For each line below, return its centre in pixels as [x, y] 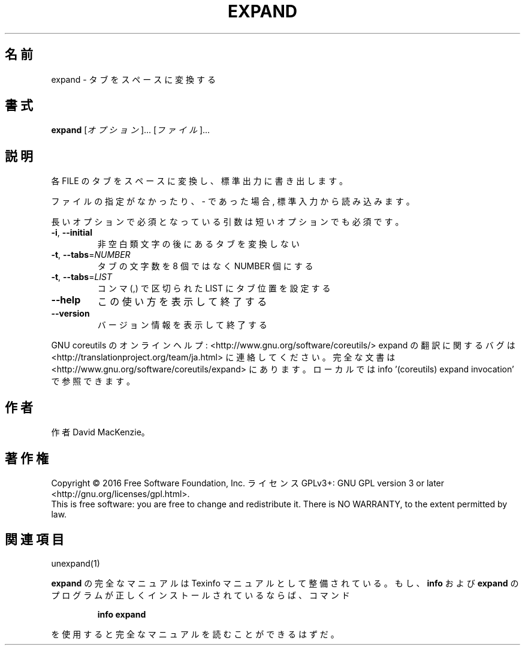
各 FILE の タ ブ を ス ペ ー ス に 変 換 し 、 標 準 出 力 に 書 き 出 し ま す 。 [200, 181]
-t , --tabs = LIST [82, 277]
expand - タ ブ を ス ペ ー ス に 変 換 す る [133, 79]
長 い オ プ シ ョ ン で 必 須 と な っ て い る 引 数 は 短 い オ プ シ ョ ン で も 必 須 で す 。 [227, 222]
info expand [122, 614]
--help [66, 300]
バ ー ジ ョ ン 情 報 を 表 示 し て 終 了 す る [182, 325]
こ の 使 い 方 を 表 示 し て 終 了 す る [182, 302]
